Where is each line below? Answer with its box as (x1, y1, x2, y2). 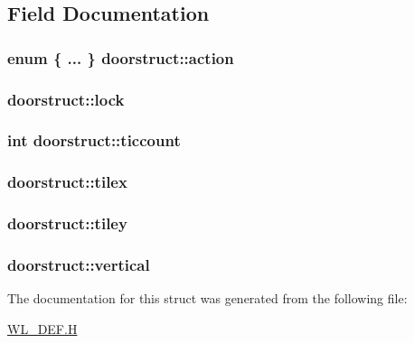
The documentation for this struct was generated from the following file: (7, 289, 408, 308)
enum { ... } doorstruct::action (7, 46, 234, 69)
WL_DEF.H (7, 319, 78, 338)
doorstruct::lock (7, 88, 125, 110)
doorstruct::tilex (7, 171, 127, 193)
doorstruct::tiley (7, 212, 127, 235)
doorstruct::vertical (7, 253, 150, 275)
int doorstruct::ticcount (7, 129, 181, 152)
